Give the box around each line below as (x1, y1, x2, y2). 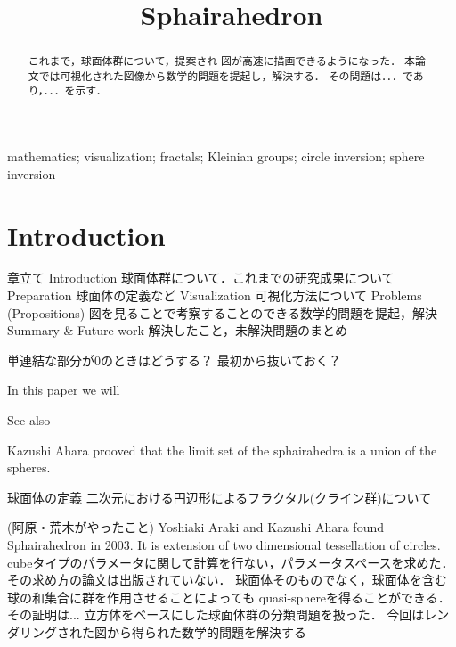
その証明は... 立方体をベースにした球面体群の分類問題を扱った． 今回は (7, 605, 425, 624)
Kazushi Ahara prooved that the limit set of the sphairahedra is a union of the (7, 440, 437, 459)
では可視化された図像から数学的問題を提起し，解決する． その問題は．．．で (38, 68, 413, 83)
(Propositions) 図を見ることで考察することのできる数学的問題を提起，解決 (7, 303, 437, 322)
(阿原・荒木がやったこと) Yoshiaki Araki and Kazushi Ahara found (7, 518, 385, 536)
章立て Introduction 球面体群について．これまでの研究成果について (7, 268, 395, 287)
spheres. (7, 458, 51, 477)
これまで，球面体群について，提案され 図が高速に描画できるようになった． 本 (28, 53, 415, 69)
